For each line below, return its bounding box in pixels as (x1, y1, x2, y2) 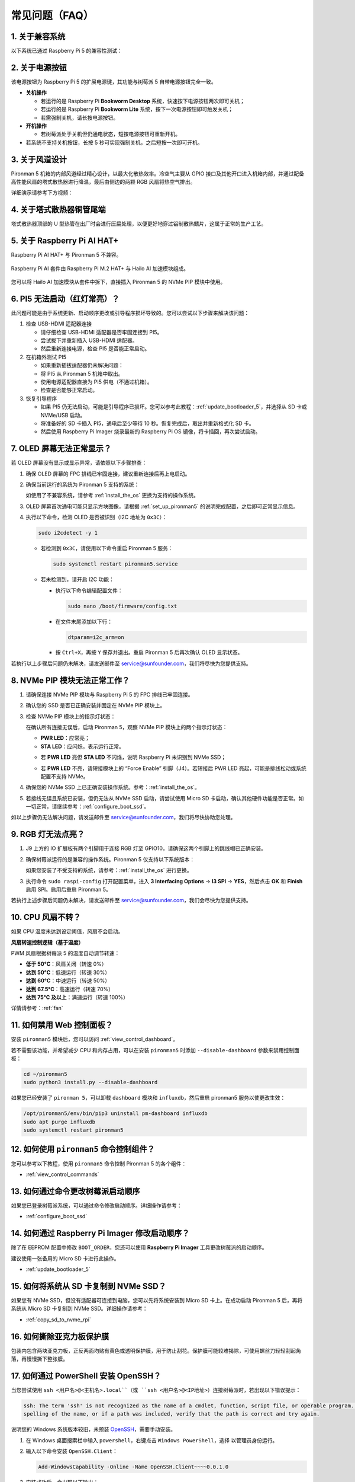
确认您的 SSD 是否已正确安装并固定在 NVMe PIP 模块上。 (25, 702, 166, 709)
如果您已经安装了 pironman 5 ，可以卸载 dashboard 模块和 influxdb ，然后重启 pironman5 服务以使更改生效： (11, 1094, 286, 1101)
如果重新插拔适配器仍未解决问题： (40, 362, 124, 369)
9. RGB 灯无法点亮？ (11, 829, 85, 839)
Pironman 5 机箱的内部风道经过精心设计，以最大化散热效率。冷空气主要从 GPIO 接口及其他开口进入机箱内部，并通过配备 (11, 170, 305, 177)
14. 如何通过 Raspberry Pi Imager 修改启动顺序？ (11, 1228, 190, 1238)
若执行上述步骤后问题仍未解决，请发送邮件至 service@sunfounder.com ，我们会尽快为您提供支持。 (11, 897, 251, 904)
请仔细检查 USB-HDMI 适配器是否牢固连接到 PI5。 (40, 328, 163, 336)
